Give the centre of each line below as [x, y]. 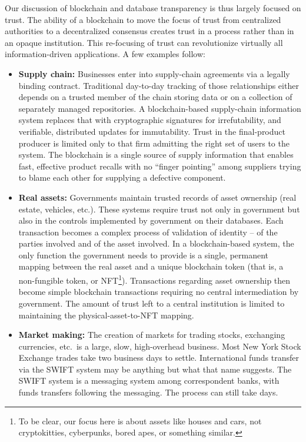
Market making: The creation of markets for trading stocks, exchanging [152, 335]
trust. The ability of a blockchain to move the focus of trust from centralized [143, 19]
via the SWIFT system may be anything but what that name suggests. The [155, 369]
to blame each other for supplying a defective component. [122, 177]
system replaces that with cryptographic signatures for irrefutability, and [150, 120]
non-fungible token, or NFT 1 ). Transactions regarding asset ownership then [154, 279]
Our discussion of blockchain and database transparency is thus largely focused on [153, 8]
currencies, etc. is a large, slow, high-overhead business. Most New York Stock [160, 346]
